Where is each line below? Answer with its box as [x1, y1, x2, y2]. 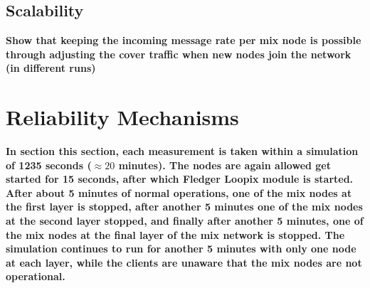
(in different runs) [6, 60, 96, 75]
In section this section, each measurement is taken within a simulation [6, 144, 359, 159]
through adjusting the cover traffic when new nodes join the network [6, 46, 351, 61]
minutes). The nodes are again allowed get [118, 157, 332, 172]
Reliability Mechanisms [6, 102, 239, 132]
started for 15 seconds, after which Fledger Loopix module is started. [6, 171, 354, 186]
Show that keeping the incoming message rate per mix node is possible [6, 33, 361, 48]
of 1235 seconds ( [6, 157, 92, 172]
